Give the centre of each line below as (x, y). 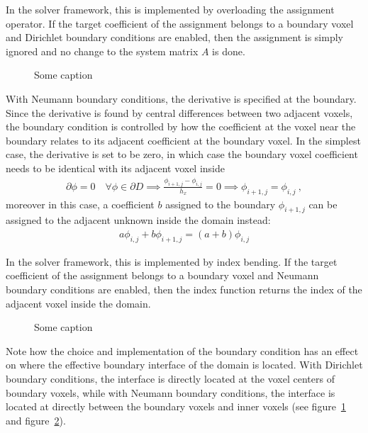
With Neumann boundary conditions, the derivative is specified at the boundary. (181, 98)
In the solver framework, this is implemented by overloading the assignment (170, 9)
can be (323, 204)
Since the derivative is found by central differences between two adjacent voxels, (179, 112)
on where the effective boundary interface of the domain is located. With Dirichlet (184, 365)
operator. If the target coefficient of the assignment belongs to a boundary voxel (180, 23)
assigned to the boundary (221, 204)
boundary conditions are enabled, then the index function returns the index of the (184, 289)
